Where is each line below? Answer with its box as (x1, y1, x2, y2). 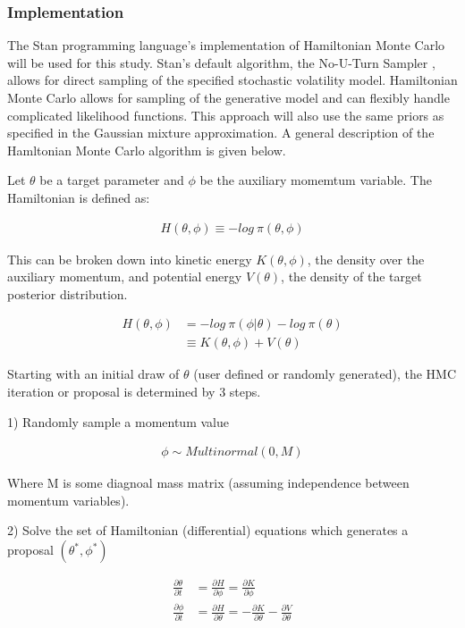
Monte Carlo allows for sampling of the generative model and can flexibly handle (7, 88, 450, 106)
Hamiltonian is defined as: (7, 188, 150, 206)
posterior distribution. (7, 284, 128, 303)
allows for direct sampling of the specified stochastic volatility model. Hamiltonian (7, 71, 458, 89)
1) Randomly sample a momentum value (7, 412, 229, 431)
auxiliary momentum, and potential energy (7, 267, 242, 286)
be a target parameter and (39, 171, 184, 189)
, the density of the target (281, 267, 422, 286)
